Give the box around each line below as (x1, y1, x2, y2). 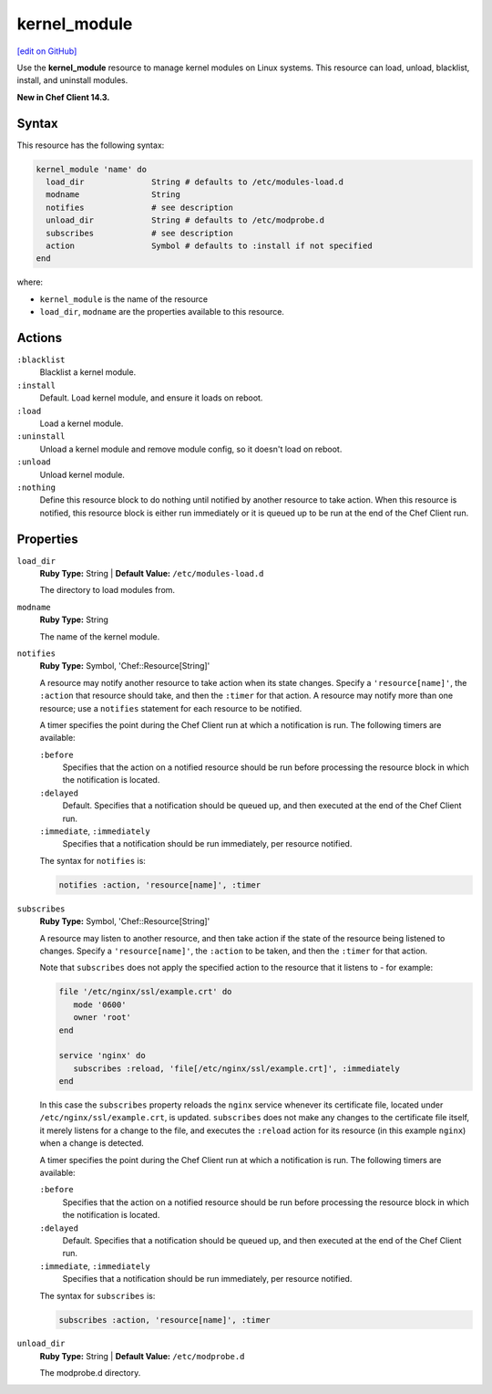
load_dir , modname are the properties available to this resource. (39, 307, 284, 317)
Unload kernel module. (39, 469, 125, 480)
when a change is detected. (39, 1138, 145, 1149)
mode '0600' (73, 999, 127, 1010)
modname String (46, 190, 181, 200)
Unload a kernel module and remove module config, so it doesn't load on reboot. (39, 443, 343, 454)
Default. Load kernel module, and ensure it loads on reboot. (39, 392, 263, 403)
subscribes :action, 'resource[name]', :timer (58, 1315, 271, 1325)
